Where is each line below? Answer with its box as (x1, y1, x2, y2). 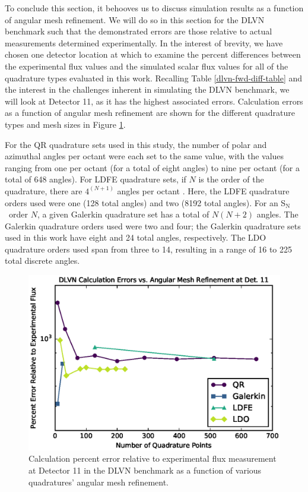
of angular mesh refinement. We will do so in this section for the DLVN (5, 13, 265, 26)
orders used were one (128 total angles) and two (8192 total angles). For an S (5, 196, 286, 209)
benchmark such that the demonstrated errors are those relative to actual (5, 25, 272, 37)
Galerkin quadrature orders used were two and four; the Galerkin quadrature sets (5, 219, 301, 232)
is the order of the (198, 173, 264, 185)
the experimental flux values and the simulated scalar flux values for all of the (5, 59, 288, 72)
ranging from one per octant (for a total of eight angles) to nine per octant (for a (5, 161, 300, 174)
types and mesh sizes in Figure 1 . (5, 118, 126, 130)
